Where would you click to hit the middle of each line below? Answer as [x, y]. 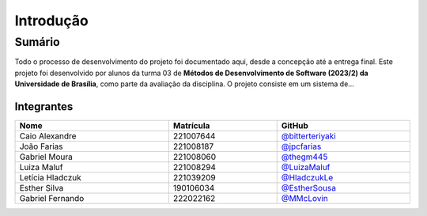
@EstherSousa [308, 188]
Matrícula [191, 126]
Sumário [38, 42]
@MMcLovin [304, 199]
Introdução [51, 21]
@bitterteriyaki [308, 136]
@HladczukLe [307, 178]
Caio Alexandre [48, 136]
